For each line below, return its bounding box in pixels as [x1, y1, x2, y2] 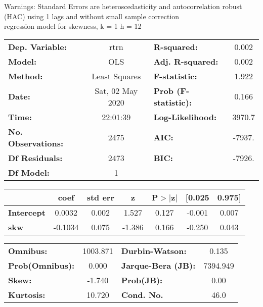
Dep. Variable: [8, 40, 67, 53]
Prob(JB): [121, 274, 163, 286]
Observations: [8, 137, 64, 149]
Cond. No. [121, 288, 163, 300]
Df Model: [8, 166, 50, 178]
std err [86, 191, 114, 203]
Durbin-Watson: [121, 244, 187, 257]
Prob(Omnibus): [8, 259, 75, 271]
